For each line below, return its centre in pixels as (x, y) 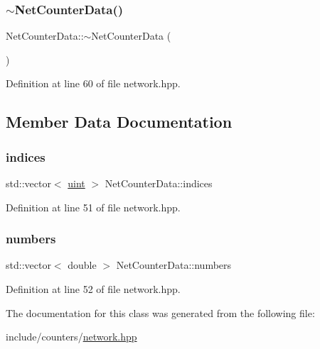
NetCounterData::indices (159, 183)
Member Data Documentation (119, 122)
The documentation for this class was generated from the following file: (160, 312)
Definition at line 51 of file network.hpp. (93, 207)
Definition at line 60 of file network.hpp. (93, 83)
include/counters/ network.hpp (71, 337)
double (82, 265)
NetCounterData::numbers (174, 265)
